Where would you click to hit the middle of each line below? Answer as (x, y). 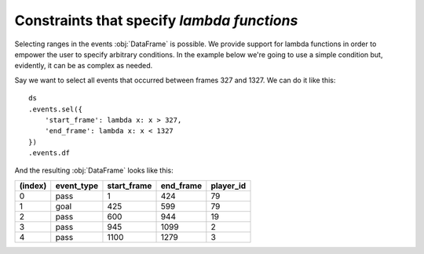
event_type (77, 186)
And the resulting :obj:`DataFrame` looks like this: (94, 171)
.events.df (49, 153)
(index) (33, 186)
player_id (228, 186)
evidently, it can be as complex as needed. (84, 66)
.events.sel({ (55, 109)
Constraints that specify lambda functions (156, 20)
